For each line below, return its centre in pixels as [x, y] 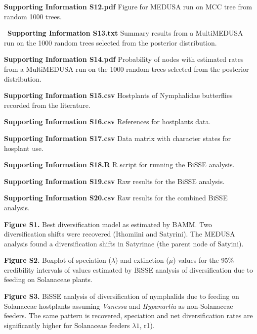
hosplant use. [24, 148]
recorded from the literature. [47, 105]
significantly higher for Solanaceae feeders [67, 325]
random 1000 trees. [33, 16]
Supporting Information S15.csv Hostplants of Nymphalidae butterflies [118, 95]
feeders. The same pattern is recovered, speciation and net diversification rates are [128, 315]
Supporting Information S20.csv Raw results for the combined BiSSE [116, 198]
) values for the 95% [204, 260]
